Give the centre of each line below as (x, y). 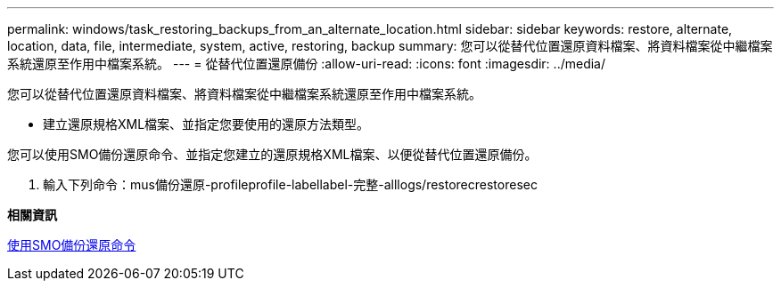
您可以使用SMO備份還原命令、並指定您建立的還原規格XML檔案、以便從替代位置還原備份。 (272, 154)
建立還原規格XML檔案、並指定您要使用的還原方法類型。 (206, 124)
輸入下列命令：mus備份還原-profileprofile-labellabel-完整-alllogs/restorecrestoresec (290, 184)
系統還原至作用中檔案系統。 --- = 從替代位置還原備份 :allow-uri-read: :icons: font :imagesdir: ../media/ (307, 64)
